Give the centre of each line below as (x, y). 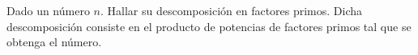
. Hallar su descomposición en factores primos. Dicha (231, 10)
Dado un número (48, 10)
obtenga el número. (54, 42)
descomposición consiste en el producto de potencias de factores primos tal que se (209, 26)
